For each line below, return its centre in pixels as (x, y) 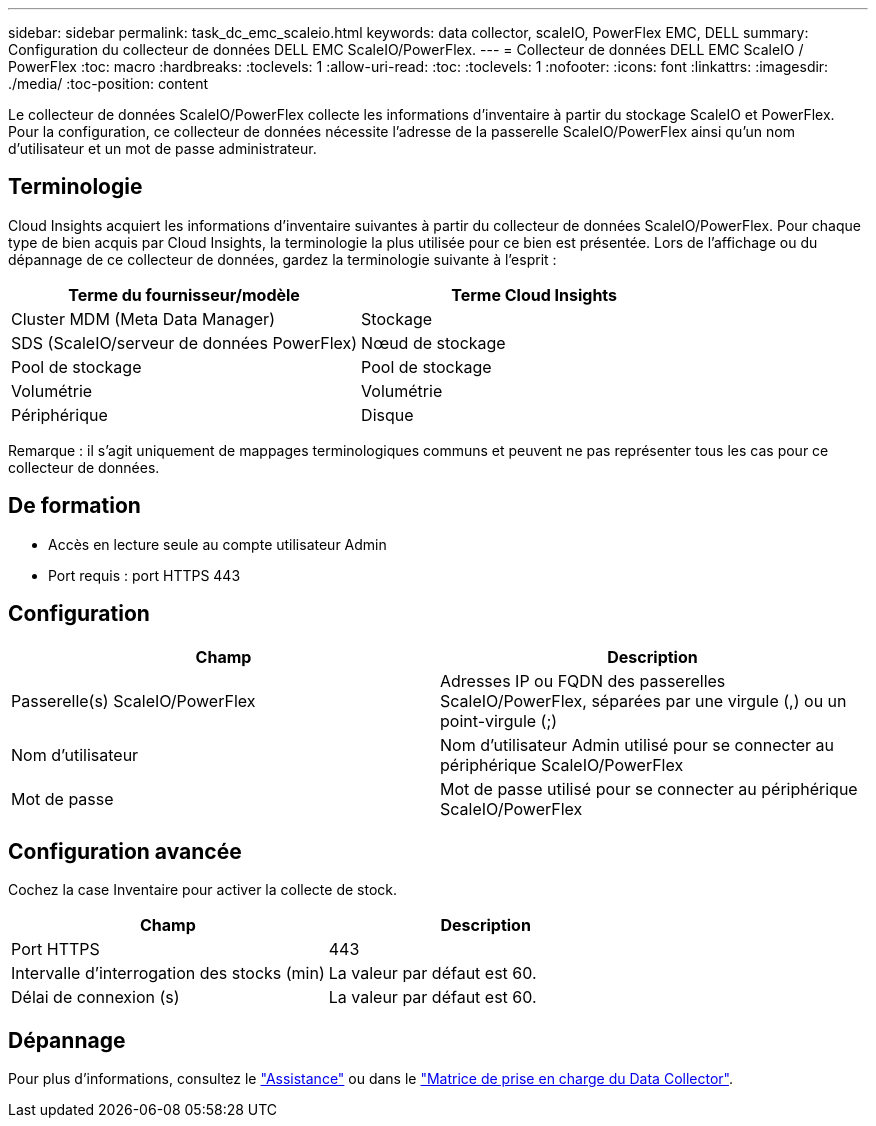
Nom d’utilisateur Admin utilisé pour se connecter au (637, 744)
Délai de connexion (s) (95, 997)
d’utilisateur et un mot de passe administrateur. (162, 148)
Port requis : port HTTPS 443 (144, 575)
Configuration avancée (125, 851)
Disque (387, 414)
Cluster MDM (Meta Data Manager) (143, 318)
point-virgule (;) (499, 720)
